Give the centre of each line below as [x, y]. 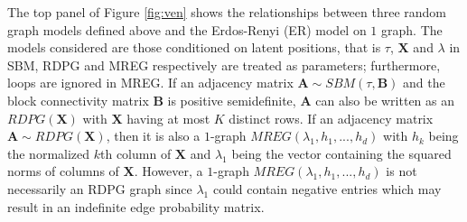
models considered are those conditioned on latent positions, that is [194, 47]
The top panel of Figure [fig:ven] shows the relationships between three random [227, 12]
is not [402, 171]
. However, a [168, 171]
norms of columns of [63, 171]
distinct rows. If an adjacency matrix [331, 118]
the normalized [49, 153]
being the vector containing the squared [341, 153]
